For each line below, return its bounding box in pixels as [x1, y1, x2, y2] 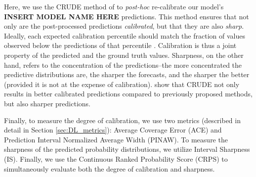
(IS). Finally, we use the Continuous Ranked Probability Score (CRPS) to [4, 153, 228, 164]
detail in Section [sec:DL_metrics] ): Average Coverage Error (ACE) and [4, 125, 222, 135]
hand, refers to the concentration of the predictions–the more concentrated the [4, 59, 242, 70]
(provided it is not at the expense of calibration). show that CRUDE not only [4, 79, 240, 89]
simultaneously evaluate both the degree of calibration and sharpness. [4, 163, 215, 174]
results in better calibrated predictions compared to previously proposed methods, [4, 88, 253, 99]
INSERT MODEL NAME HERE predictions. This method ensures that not [4, 11, 249, 21]
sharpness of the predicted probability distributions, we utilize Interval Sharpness [4, 144, 250, 154]
